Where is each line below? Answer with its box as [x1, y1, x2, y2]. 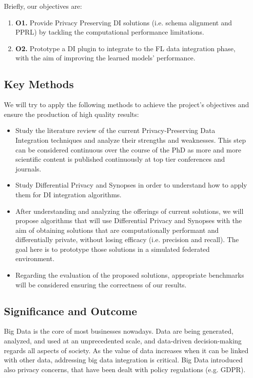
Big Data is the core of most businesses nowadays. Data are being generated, [4, 326, 234, 336]
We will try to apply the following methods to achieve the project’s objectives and [4, 99, 249, 110]
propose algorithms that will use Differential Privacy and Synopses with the [15, 215, 242, 226]
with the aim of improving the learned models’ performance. [15, 53, 195, 63]
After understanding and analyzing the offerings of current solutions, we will [15, 206, 244, 216]
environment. [15, 253, 55, 264]
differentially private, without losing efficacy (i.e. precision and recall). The [15, 234, 239, 245]
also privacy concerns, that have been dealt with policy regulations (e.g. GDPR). [4, 364, 246, 374]
